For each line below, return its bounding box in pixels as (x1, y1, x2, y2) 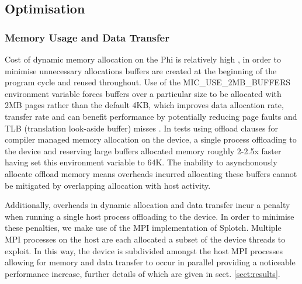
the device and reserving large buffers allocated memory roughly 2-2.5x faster (5, 144, 282, 157)
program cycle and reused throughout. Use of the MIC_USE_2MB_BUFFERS (5, 76, 290, 88)
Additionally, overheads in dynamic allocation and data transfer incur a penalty (5, 199, 290, 211)
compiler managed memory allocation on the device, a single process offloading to (5, 133, 297, 146)
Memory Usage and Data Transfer (5, 30, 169, 44)
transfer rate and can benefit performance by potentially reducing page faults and (5, 110, 297, 122)
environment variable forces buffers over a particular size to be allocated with (5, 87, 282, 99)
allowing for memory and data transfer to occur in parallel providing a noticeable (5, 256, 296, 268)
